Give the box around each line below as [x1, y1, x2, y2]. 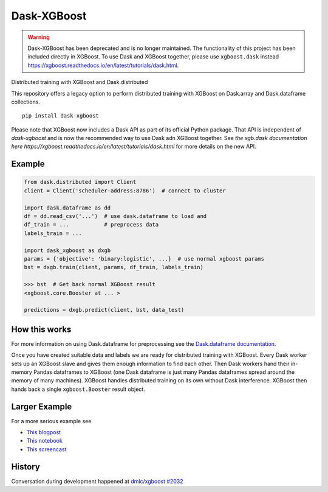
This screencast [26, 445, 67, 453]
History [11, 462, 41, 472]
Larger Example [11, 401, 72, 412]
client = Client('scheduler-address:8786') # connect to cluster [24, 187, 226, 194]
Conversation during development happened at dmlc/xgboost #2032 [11, 477, 183, 485]
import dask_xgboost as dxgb [24, 247, 111, 254]
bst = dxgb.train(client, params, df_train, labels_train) [24, 264, 203, 271]
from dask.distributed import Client [24, 178, 137, 186]
